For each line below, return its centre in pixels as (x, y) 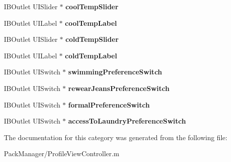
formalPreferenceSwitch (109, 104)
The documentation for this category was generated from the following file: (116, 137)
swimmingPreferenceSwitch (115, 72)
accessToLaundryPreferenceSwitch (127, 121)
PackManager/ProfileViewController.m (62, 153)
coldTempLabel (91, 55)
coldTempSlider (92, 39)
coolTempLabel (91, 23)
